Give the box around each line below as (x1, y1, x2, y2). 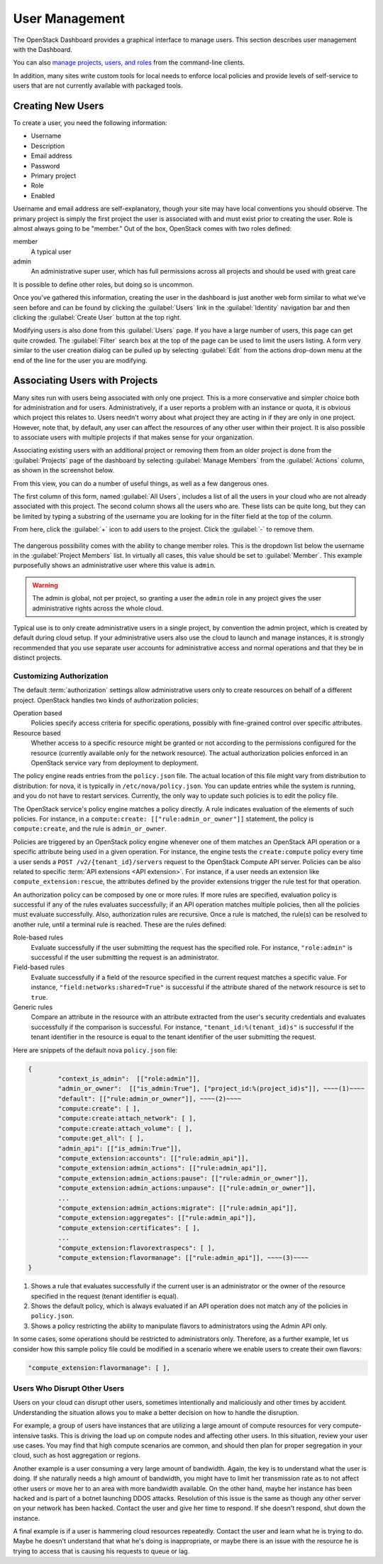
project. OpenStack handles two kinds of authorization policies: (13, 696, 199, 704)
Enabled (30, 191, 55, 200)
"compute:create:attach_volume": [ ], (57, 1124, 193, 1133)
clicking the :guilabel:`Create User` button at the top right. (13, 313, 182, 322)
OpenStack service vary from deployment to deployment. (30, 758, 199, 767)
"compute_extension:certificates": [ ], (57, 1224, 201, 1232)
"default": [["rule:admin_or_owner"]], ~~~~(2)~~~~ (57, 1094, 242, 1103)
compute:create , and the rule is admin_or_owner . (13, 824, 167, 833)
